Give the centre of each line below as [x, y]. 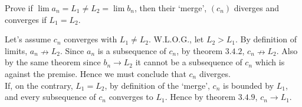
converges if [26, 19]
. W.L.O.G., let [176, 39]
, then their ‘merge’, [170, 8]
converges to [131, 97]
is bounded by [249, 85]
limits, [16, 50]
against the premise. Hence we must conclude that [96, 73]
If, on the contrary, [39, 85]
